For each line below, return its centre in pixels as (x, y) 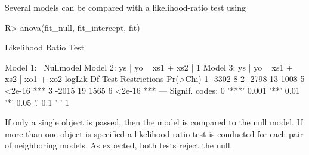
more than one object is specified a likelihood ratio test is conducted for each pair (154, 133)
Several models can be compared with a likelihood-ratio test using (126, 7)
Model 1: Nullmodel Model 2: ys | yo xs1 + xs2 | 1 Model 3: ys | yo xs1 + (149, 67)
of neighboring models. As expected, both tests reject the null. (119, 145)
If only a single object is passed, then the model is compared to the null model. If (154, 122)
